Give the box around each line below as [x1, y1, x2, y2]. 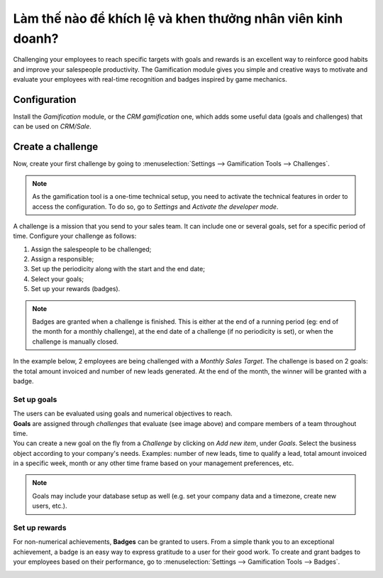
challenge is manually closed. [32, 337, 118, 346]
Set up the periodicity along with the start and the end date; [30, 265, 206, 273]
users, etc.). [32, 501, 67, 511]
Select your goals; [30, 274, 84, 283]
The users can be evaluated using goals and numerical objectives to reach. [13, 409, 233, 418]
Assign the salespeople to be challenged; [30, 245, 152, 253]
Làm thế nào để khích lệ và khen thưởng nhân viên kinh [13, 11, 343, 26]
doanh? [13, 31, 59, 46]
